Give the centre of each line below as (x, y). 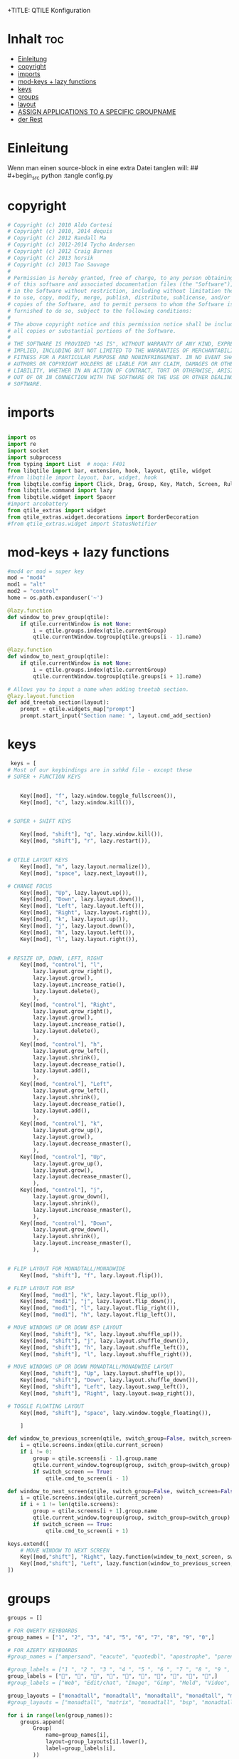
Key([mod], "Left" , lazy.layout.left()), (82, 906)
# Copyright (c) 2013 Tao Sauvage (59, 264)
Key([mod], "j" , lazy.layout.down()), (78, 925)
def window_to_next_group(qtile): (59, 657)
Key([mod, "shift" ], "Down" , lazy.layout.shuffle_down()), (110, 1380)
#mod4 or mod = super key (46, 571)
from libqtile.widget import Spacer (62, 497)
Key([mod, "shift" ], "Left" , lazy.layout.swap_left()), (105, 1387)
